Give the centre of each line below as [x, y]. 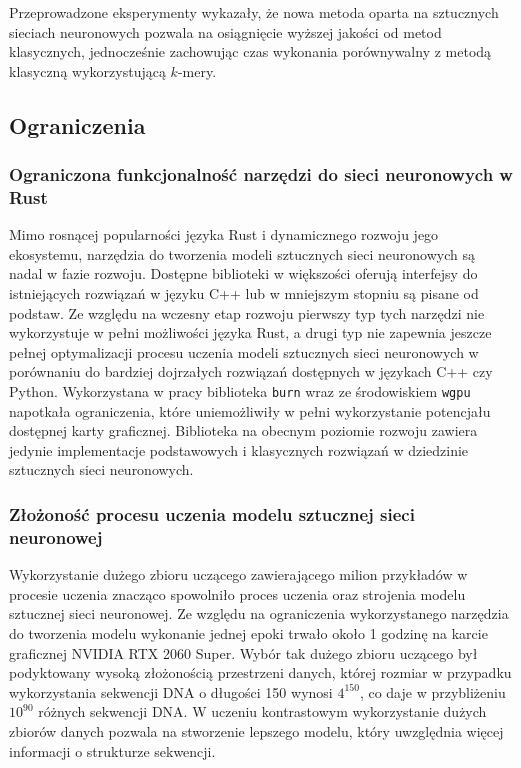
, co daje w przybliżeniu [432, 691]
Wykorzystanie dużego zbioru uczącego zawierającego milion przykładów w [238, 574]
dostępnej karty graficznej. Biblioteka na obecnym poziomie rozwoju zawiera [243, 430]
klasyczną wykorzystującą [87, 70]
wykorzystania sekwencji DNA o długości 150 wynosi [171, 691]
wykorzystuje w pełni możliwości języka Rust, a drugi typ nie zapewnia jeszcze [250, 332]
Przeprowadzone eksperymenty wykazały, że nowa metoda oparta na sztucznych [254, 12]
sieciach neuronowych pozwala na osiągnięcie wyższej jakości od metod [225, 31]
